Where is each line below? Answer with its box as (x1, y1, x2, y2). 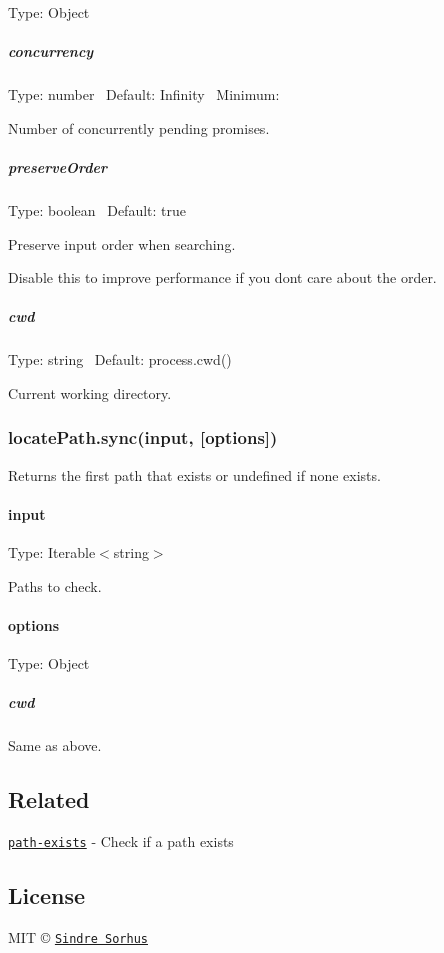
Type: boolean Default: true (8, 199, 187, 220)
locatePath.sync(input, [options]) (8, 425, 278, 450)
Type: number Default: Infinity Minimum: (8, 84, 280, 105)
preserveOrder (8, 156, 108, 177)
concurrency (8, 41, 94, 62)
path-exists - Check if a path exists (8, 830, 234, 851)
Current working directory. (8, 382, 172, 403)
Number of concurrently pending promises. (8, 117, 270, 138)
